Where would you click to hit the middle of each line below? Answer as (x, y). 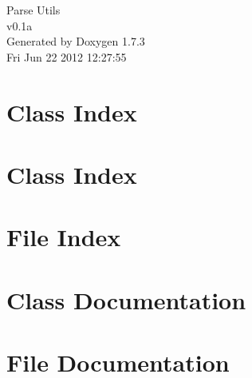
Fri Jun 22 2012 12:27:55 (67, 56)
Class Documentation (126, 299)
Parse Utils (33, 10)
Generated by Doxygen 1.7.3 (76, 41)
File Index (64, 237)
